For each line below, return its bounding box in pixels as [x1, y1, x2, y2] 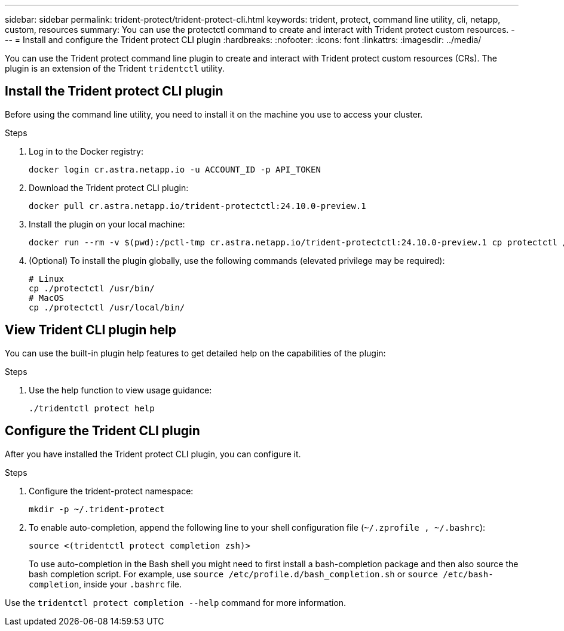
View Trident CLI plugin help [5, 322, 176, 338]
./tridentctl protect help [29, 403, 155, 413]
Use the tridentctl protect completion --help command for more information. [5, 597, 347, 608]
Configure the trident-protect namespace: [29, 485, 194, 496]
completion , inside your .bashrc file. [29, 578, 182, 589]
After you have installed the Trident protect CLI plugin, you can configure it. [5, 448, 301, 459]
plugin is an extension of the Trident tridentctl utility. [5, 63, 225, 73]
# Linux [29, 273, 65, 284]
